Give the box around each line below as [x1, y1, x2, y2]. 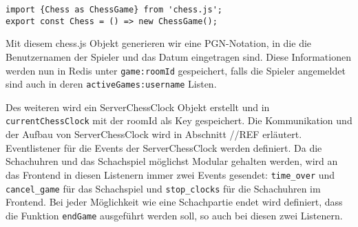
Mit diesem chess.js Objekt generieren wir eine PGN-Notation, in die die [6, 36, 312, 50]
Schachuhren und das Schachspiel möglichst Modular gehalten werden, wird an [6, 154, 338, 168]
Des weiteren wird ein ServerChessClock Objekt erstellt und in [6, 99, 270, 114]
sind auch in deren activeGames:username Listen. [6, 77, 217, 91]
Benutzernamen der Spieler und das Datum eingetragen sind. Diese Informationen [6, 49, 351, 63]
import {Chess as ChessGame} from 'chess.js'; [6, 5, 222, 14]
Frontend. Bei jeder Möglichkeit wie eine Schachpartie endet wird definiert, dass [6, 195, 343, 209]
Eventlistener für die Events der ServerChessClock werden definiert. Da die [6, 140, 322, 155]
